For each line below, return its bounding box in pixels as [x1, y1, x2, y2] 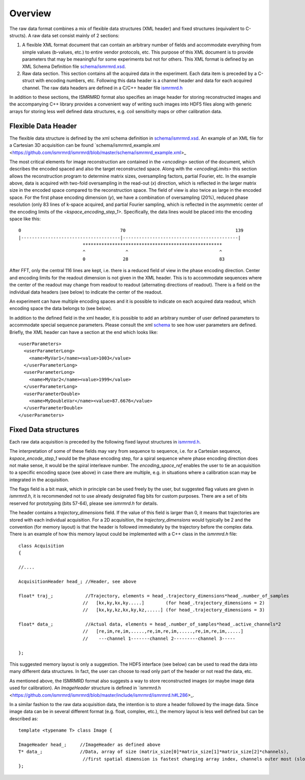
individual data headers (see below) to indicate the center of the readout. [9, 289, 163, 295]
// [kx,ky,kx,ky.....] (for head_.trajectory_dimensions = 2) [82, 600, 265, 606]
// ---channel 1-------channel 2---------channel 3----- [82, 635, 236, 641]
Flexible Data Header [9, 121, 77, 130]
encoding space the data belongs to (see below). [9, 305, 112, 311]
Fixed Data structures [9, 425, 80, 434]
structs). [9, 32, 27, 38]
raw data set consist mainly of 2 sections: [32, 32, 119, 38]
